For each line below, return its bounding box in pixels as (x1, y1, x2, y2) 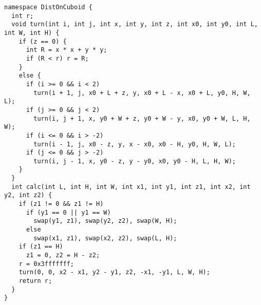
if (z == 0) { (18, 37, 67, 45)
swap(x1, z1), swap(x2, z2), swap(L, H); (33, 234, 177, 242)
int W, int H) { (4, 29, 60, 36)
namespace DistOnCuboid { (4, 4, 92, 11)
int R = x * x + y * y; (26, 46, 107, 54)
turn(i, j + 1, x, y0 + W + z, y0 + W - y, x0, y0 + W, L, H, (33, 115, 251, 122)
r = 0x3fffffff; (18, 260, 74, 268)
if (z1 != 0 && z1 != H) (18, 200, 104, 208)
